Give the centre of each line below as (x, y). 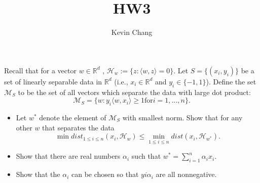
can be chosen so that (105, 174)
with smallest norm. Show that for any (182, 117)
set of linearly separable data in (53, 81)
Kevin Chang (132, 32)
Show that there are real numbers (68, 156)
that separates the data (78, 127)
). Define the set (231, 81)
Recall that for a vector (40, 70)
